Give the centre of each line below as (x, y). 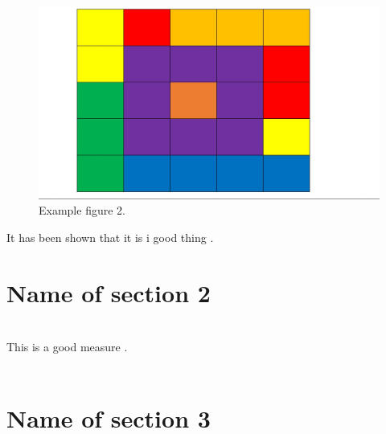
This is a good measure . (67, 347)
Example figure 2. (82, 210)
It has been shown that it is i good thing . (110, 237)
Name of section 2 (109, 292)
